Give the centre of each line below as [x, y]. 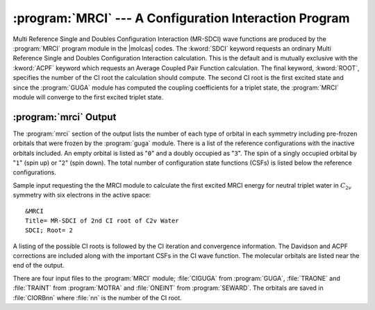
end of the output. [39, 266]
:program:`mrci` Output [65, 117]
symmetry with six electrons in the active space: [82, 195]
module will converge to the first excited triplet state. [88, 97]
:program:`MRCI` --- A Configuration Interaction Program [181, 18]
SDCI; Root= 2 [49, 230]
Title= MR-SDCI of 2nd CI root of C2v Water [102, 220]
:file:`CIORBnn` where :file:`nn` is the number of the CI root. [97, 297]
